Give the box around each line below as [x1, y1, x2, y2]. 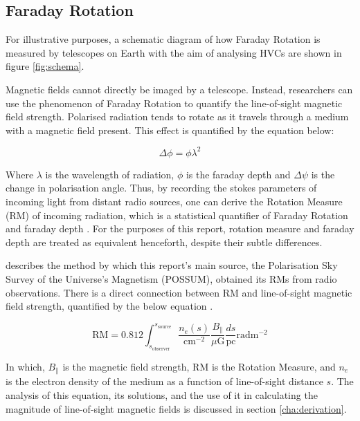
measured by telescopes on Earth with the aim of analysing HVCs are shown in [6, 45, 342, 59]
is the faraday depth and [186, 167, 291, 181]
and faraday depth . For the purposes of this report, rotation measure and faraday [6, 221, 354, 236]
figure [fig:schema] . [6, 59, 84, 73]
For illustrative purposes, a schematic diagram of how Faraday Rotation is [6, 32, 321, 46]
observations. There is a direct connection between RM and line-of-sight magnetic [6, 285, 352, 299]
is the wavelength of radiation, [45, 167, 174, 181]
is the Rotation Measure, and [211, 359, 336, 373]
